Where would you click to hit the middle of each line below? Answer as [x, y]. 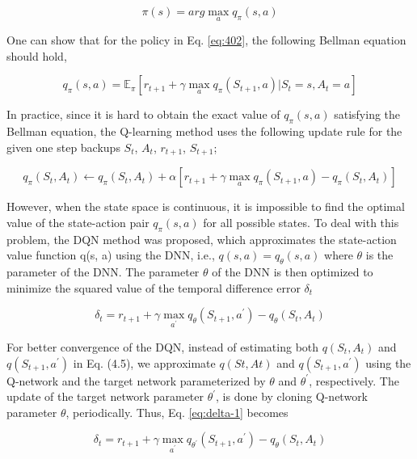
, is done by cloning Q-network [292, 396]
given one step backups [63, 147]
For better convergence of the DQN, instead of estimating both [163, 346]
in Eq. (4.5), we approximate [144, 362]
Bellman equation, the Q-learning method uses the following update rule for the [204, 131]
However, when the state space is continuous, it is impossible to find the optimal [206, 206]
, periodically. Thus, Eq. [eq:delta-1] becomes [177, 412]
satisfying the [367, 114]
